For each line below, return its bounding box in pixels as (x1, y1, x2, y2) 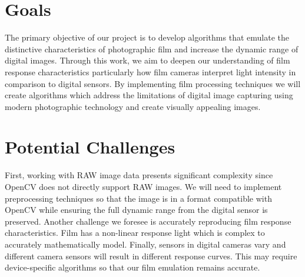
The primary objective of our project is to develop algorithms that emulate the (5, 31, 289, 44)
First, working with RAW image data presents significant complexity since (5, 169, 273, 181)
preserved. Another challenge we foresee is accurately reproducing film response (5, 215, 291, 227)
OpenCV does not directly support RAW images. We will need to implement (5, 181, 282, 192)
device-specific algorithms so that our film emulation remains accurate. (5, 261, 260, 273)
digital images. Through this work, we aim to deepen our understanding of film (5, 54, 290, 66)
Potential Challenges (5, 135, 175, 159)
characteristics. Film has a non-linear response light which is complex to (5, 226, 265, 239)
